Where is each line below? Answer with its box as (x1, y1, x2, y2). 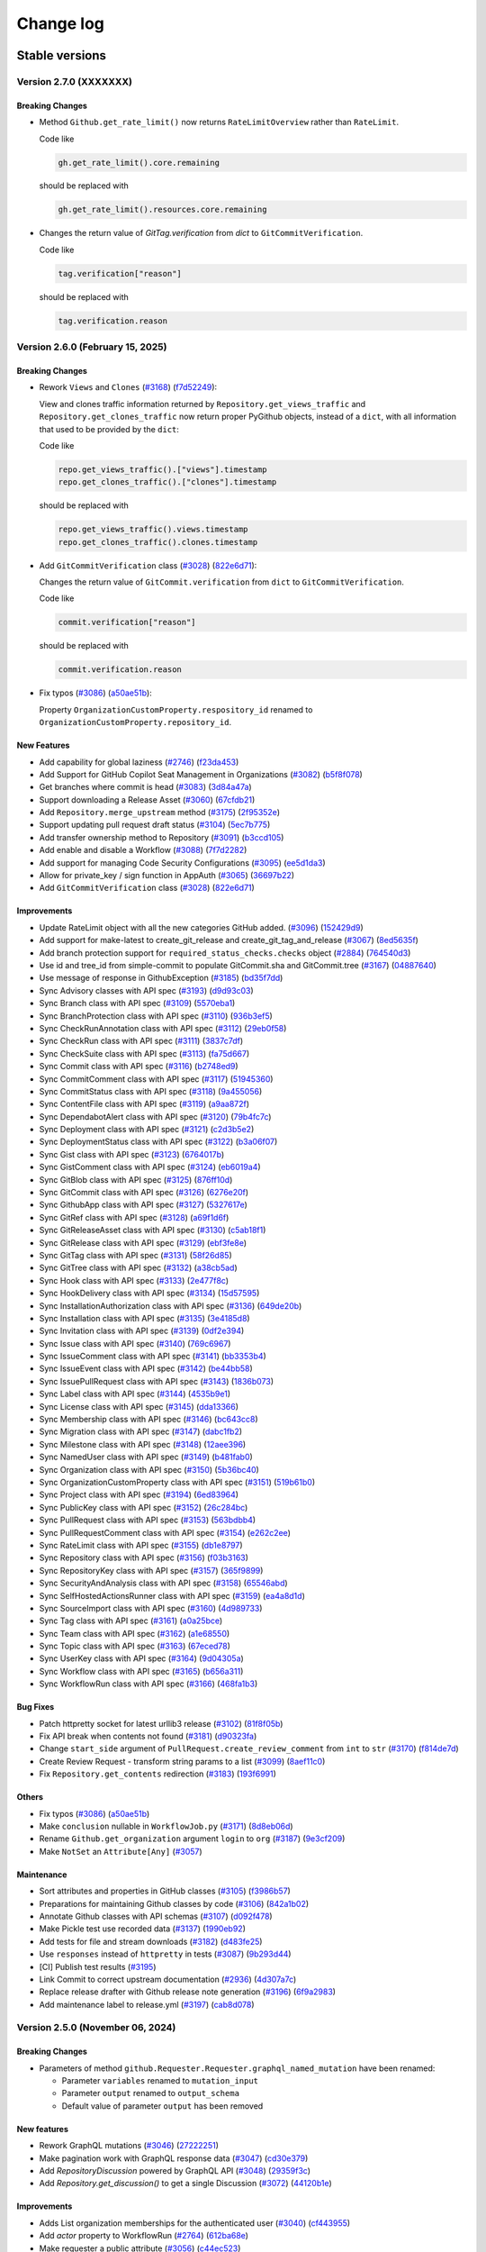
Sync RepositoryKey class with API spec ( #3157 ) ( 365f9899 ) (39, 1565, 264, 1575)
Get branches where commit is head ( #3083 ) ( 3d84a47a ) (39, 782, 252, 793)
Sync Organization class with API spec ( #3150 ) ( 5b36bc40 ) (39, 1464, 260, 1475)
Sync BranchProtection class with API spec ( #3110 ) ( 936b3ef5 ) (39, 1010, 274, 1022)
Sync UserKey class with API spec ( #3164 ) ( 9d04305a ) (39, 1653, 245, 1664)
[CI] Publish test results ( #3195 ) (39, 1961, 157, 1972)
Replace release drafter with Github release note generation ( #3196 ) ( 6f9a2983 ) (39, 1986, 337, 1997)
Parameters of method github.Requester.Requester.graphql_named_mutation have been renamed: (39, 2063, 436, 2074)
